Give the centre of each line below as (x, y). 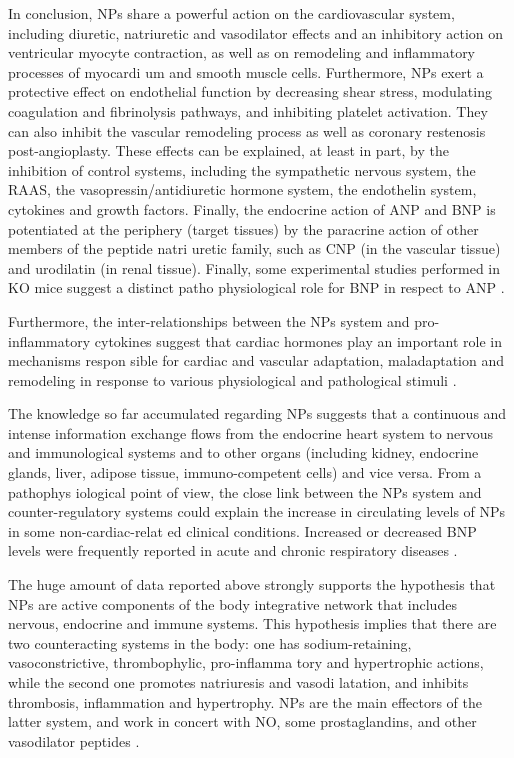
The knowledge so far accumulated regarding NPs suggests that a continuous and (257, 413)
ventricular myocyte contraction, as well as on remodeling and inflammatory (242, 52)
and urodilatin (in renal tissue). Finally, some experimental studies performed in (254, 267)
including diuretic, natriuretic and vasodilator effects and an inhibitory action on (256, 32)
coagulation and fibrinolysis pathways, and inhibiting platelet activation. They (248, 110)
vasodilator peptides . (74, 740)
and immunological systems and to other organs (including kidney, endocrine (243, 452)
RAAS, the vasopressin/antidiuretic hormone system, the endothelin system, (242, 189)
